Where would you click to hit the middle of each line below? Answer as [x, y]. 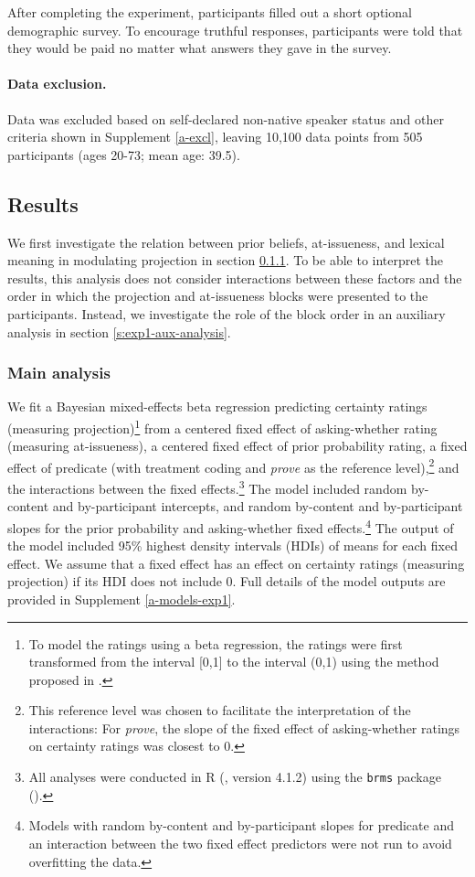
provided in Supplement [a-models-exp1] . [121, 599]
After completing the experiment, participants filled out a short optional [210, 12]
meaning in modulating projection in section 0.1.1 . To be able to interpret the [226, 260]
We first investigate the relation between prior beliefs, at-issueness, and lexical [226, 242]
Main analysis [59, 373]
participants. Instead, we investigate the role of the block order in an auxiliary [227, 313]
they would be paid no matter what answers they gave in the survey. [200, 48]
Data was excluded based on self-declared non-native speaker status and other [226, 118]
